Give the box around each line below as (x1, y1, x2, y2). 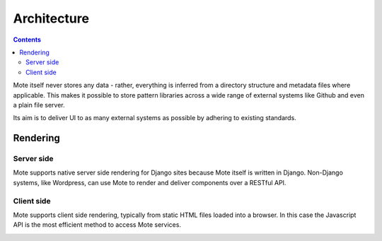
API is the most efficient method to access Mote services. (13, 221, 182, 229)
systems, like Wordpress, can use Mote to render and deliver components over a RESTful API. (13, 178, 286, 187)
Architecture (13, 11, 90, 26)
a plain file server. (13, 100, 65, 109)
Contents (13, 35, 42, 44)
